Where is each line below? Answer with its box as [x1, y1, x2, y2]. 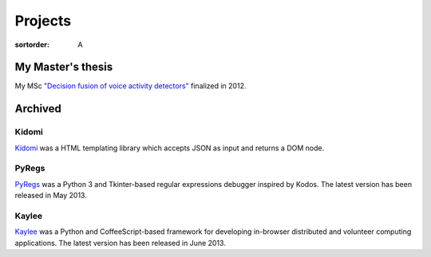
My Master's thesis [14, 60, 113, 74]
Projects [14, 12, 72, 29]
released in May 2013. [14, 191, 87, 201]
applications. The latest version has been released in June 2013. [14, 238, 227, 247]
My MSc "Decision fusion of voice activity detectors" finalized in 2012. [14, 81, 247, 91]
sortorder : [14, 40, 49, 49]
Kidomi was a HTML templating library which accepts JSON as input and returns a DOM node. [14, 143, 325, 153]
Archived [14, 102, 61, 115]
